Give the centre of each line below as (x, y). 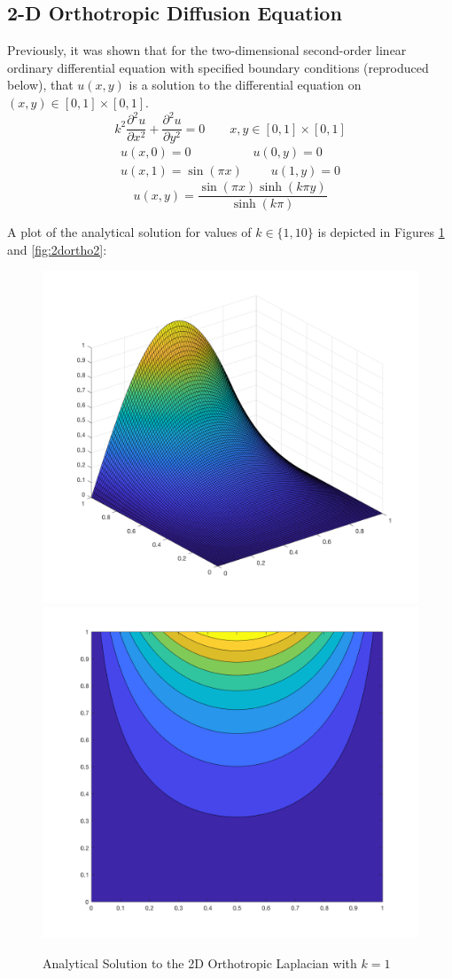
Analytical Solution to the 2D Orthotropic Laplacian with (200, 962)
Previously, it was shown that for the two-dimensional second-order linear (207, 50)
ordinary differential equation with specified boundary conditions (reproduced (218, 67)
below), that (40, 85)
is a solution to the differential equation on (245, 85)
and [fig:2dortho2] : (57, 249)
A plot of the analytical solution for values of (129, 232)
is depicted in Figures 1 (381, 232)
